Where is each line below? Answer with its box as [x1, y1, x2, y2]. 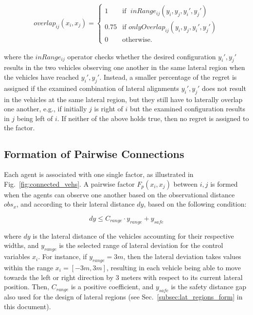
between [173, 178, 198, 189]
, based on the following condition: [144, 199, 247, 209]
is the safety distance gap [171, 281, 247, 292]
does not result [202, 83, 246, 93]
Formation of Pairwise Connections [4, 146, 184, 161]
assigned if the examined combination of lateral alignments [4, 83, 179, 93]
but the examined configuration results [129, 104, 246, 114]
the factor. [4, 122, 35, 133]
